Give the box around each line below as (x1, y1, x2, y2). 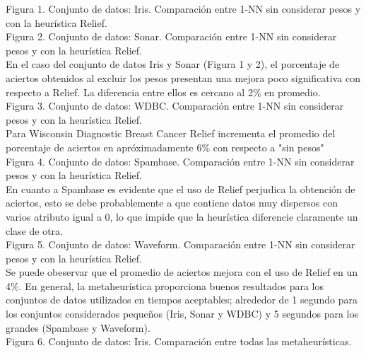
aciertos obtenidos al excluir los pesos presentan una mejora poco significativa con (6, 70, 360, 85)
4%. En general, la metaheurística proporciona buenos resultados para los (6, 278, 324, 293)
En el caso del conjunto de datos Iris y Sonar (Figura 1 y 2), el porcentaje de (6, 57, 340, 71)
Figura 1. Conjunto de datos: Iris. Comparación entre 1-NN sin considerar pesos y (6, 1, 361, 16)
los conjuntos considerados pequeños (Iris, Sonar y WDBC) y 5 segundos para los (6, 306, 359, 321)
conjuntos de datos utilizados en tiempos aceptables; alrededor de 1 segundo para (6, 292, 358, 307)
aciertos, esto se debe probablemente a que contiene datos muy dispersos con (6, 195, 338, 210)
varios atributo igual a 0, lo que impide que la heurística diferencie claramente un (6, 209, 358, 224)
